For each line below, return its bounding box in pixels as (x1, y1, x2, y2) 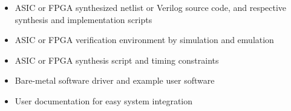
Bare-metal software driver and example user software (15, 74, 215, 87)
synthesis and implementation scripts (15, 13, 152, 25)
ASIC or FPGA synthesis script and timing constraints (15, 53, 219, 66)
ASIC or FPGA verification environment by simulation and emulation (15, 33, 274, 46)
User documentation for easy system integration (15, 94, 193, 107)
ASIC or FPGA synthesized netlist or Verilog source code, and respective (15, 1, 287, 13)
